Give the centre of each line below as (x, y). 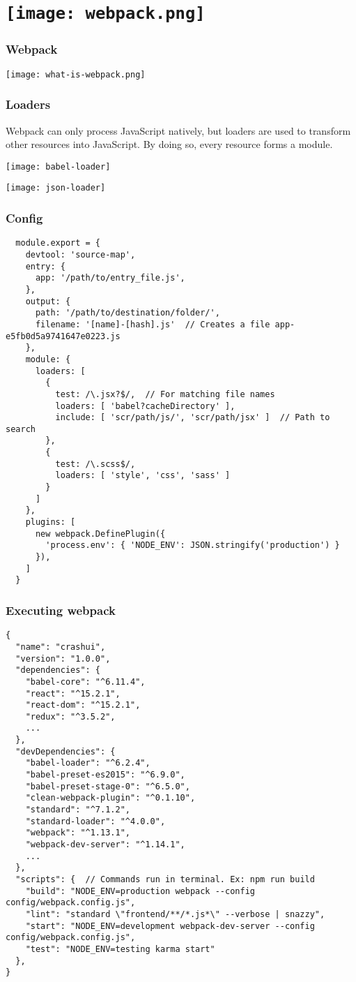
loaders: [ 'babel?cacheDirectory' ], (145, 406)
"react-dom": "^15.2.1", (83, 705)
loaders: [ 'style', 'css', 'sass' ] (143, 476)
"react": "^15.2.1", (73, 693)
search (21, 429)
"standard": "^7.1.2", (78, 810)
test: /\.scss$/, (95, 464)
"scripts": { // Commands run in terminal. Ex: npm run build (165, 879)
